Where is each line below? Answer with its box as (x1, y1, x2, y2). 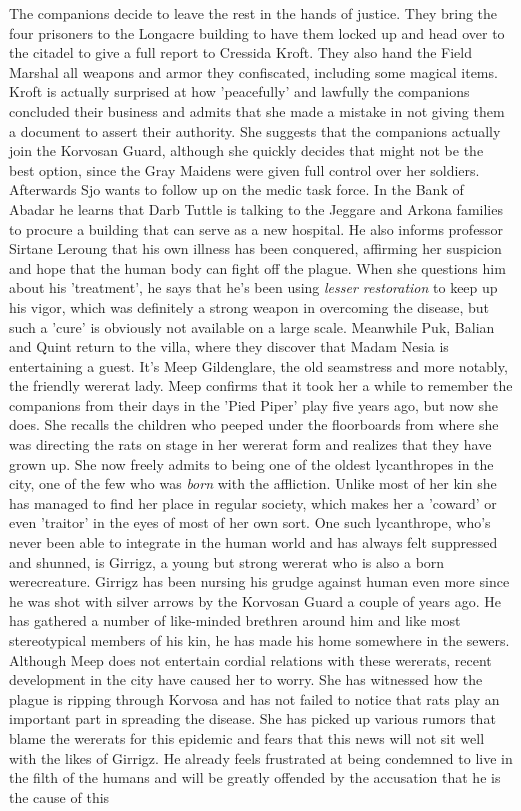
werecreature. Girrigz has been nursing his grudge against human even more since (9, 571, 510, 592)
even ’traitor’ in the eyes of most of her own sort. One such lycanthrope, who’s (9, 512, 491, 533)
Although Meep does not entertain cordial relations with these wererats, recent (9, 649, 492, 670)
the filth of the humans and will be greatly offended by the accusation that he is (9, 767, 501, 788)
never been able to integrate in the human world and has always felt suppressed (9, 532, 498, 553)
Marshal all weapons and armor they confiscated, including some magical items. (9, 61, 498, 82)
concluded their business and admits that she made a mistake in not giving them (9, 100, 505, 121)
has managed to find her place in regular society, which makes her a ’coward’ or (9, 492, 497, 513)
